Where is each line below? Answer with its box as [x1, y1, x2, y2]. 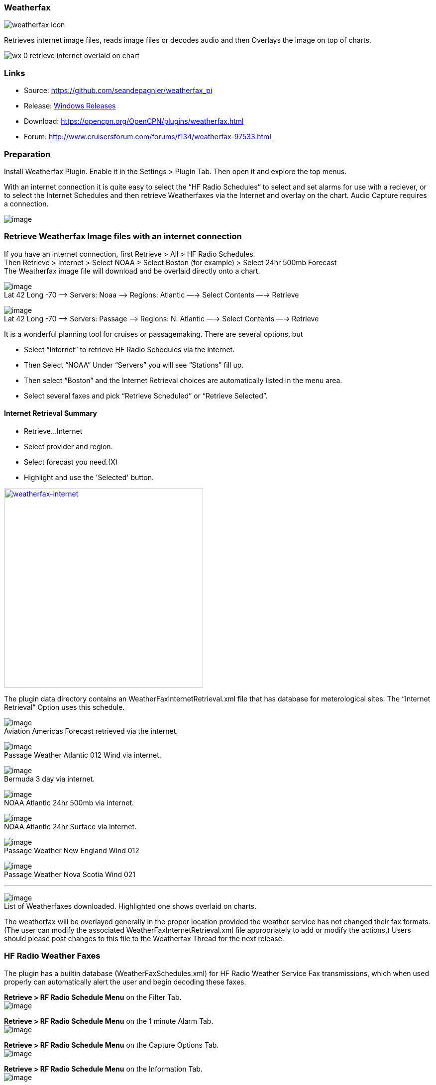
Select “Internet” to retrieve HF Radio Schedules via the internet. [24, 345, 235, 354]
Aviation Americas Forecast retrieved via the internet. [4, 726, 178, 735]
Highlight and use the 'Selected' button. [24, 473, 154, 482]
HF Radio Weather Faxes [4, 951, 101, 961]
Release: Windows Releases [24, 101, 116, 110]
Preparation [4, 149, 51, 159]
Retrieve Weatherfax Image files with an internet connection [4, 231, 242, 242]
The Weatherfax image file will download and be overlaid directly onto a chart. [4, 266, 260, 275]
